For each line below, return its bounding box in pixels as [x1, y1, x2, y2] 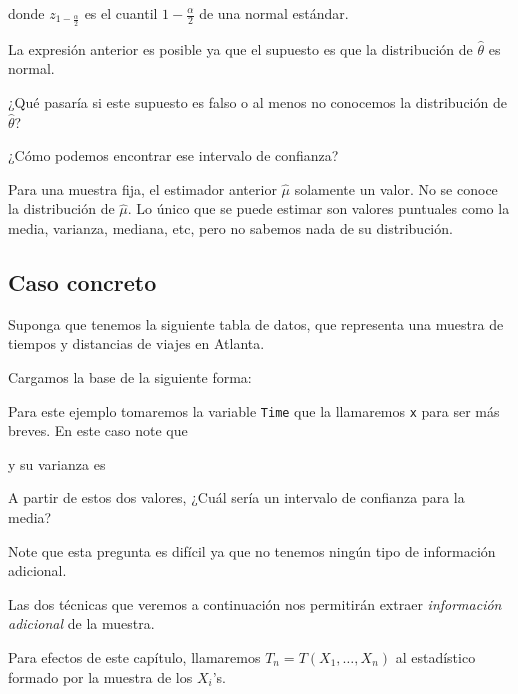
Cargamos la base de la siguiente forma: [8, 366, 252, 387]
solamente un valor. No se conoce [294, 178, 498, 199]
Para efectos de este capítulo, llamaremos [8, 646, 261, 667]
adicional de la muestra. [8, 613, 155, 634]
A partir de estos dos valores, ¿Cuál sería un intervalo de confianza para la [8, 487, 465, 508]
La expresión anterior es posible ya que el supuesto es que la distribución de [8, 38, 473, 59]
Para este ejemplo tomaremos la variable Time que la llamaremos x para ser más [8, 400, 500, 421]
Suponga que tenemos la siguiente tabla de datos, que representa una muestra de [8, 313, 504, 334]
